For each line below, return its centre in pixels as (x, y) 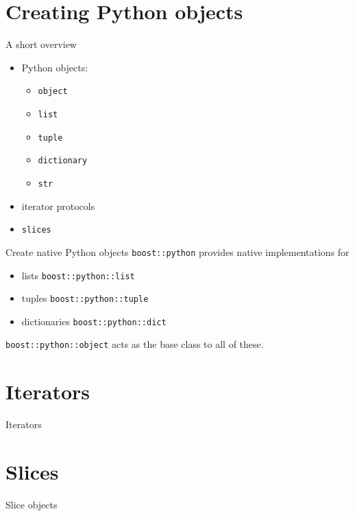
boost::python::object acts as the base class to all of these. (135, 344)
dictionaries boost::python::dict (94, 321)
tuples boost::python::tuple (85, 298)
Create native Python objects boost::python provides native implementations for (177, 251)
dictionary (63, 161)
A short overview (41, 44)
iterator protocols (58, 206)
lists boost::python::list (78, 275)
